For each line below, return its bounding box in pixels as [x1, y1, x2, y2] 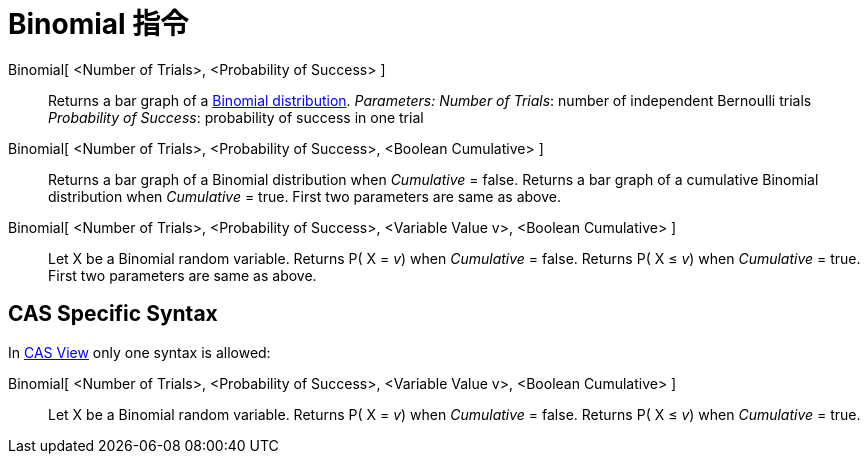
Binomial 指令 [8, 7, 189, 41]
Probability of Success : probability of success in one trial [48, 108, 424, 126]
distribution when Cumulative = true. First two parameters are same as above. [48, 187, 561, 205]
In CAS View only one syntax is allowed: [8, 343, 271, 361]
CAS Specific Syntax [8, 301, 218, 327]
